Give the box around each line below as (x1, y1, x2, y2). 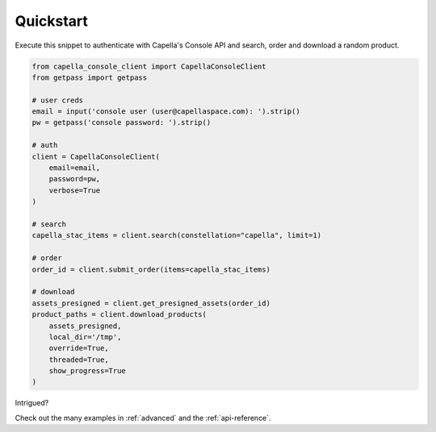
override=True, (48, 343, 109, 353)
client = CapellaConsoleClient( (31, 152, 161, 161)
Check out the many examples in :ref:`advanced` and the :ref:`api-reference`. (15, 413, 271, 422)
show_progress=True (48, 367, 127, 376)
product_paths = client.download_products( (31, 310, 208, 319)
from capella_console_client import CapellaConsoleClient (31, 61, 266, 71)
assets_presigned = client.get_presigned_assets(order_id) (31, 298, 270, 308)
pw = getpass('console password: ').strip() (31, 118, 212, 127)
